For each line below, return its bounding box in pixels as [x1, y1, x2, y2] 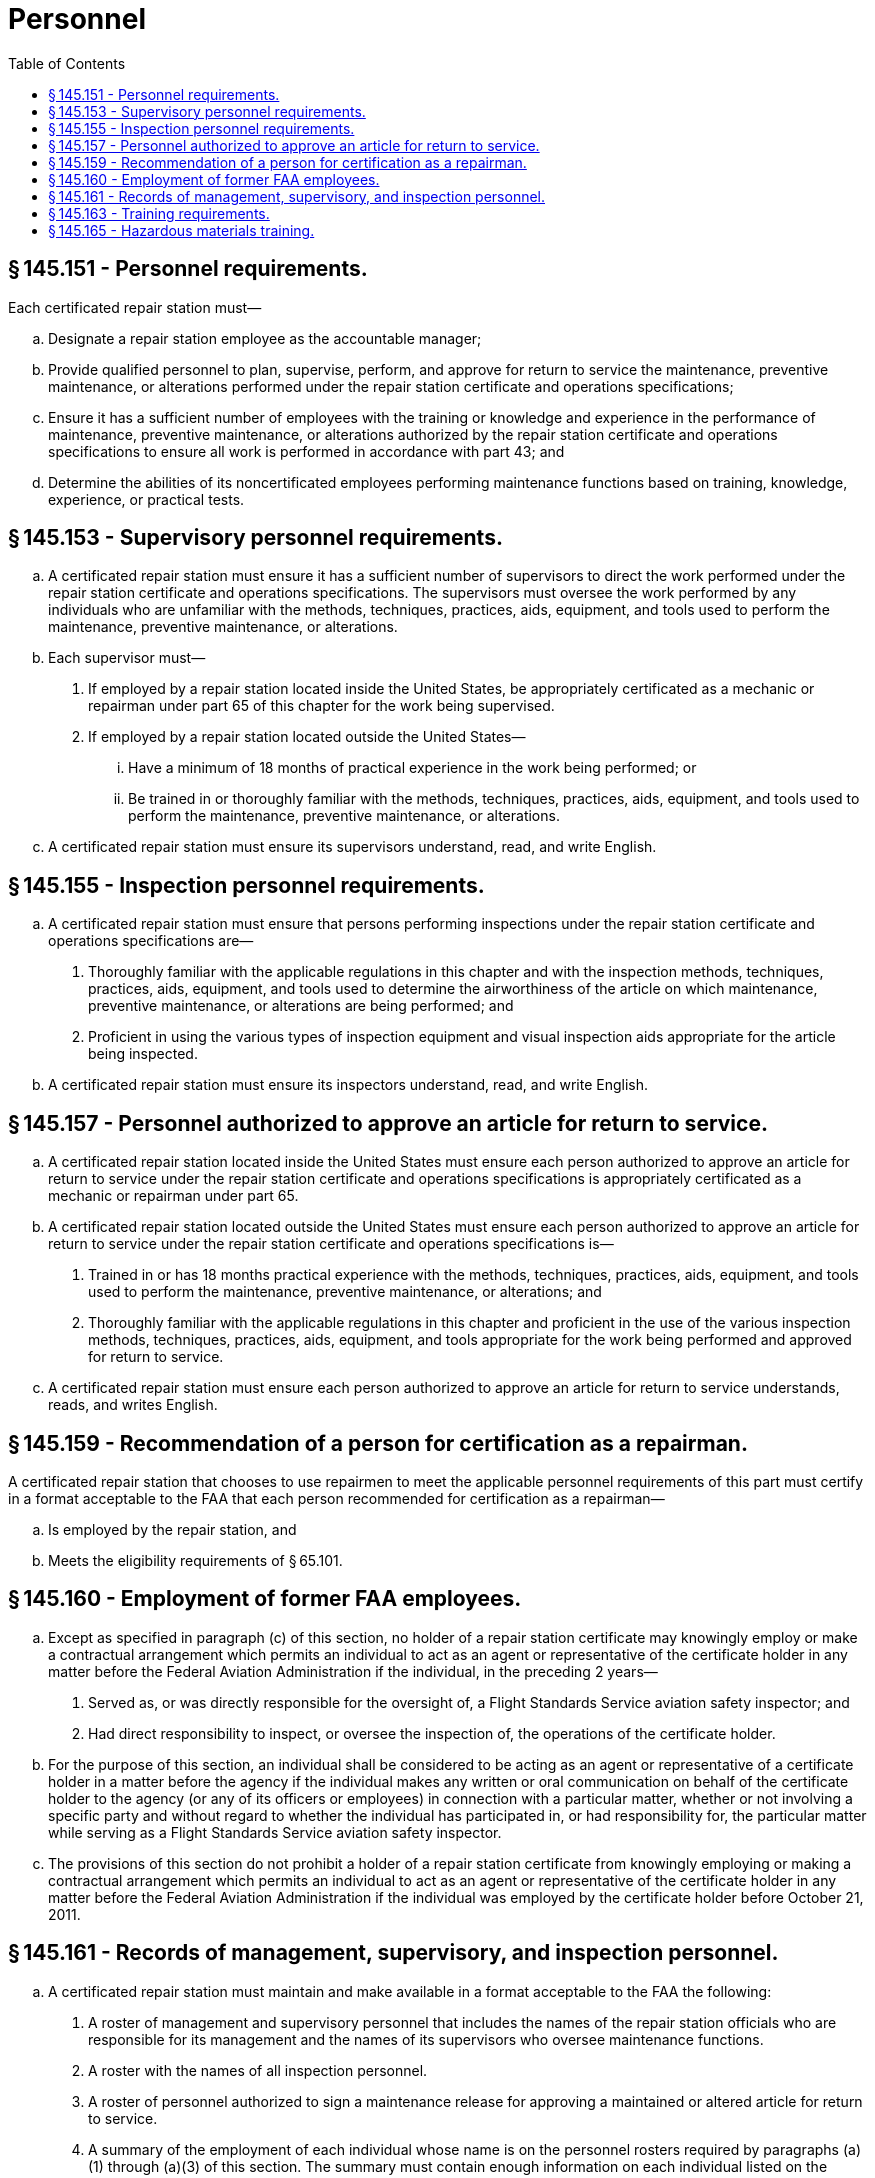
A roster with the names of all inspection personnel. [88, 2061, 428, 2079]
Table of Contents [8, 54, 126, 72]
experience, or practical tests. [48, 490, 245, 508]
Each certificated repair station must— [8, 298, 262, 316]
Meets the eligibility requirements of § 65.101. [48, 1551, 343, 1569]
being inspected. [88, 1045, 198, 1063]
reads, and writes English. [48, 1396, 218, 1414]
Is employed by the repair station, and [48, 1520, 297, 1538]
